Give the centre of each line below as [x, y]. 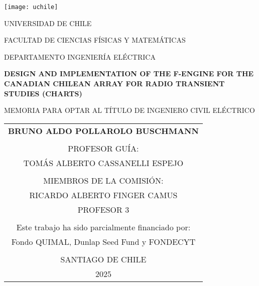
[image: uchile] [31, 7]
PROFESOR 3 [103, 209]
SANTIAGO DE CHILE [103, 259]
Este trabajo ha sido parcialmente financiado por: [103, 227]
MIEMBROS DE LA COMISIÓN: [103, 180]
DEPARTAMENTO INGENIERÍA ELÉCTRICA [80, 56]
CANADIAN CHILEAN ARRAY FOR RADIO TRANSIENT [114, 84]
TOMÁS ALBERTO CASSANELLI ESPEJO [103, 163]
